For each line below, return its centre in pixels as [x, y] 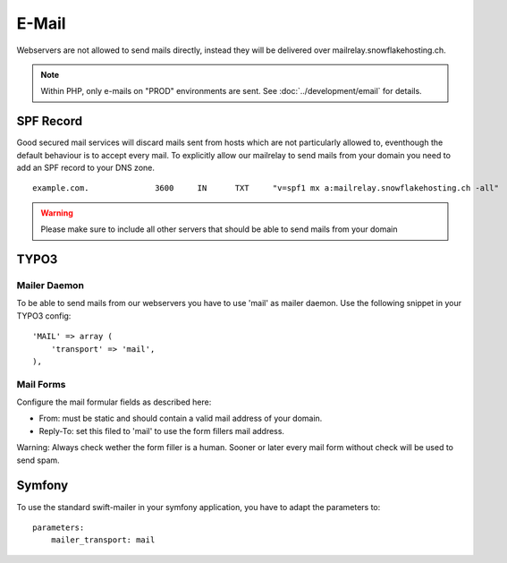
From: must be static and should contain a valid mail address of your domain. [181, 418]
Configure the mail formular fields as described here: [114, 402]
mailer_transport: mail [103, 540]
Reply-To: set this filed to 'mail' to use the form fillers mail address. [162, 431]
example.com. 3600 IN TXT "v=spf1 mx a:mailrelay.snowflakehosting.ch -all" [266, 188]
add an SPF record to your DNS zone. [86, 168]
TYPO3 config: [44, 316]
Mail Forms [41, 384]
